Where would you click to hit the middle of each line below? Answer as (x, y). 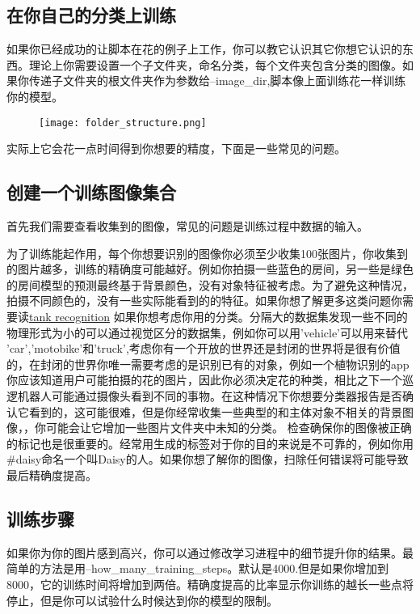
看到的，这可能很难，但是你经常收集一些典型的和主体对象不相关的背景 (215, 411)
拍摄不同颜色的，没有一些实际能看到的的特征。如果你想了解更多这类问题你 (204, 301)
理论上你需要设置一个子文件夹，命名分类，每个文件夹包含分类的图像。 (215, 64)
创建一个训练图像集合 (91, 192)
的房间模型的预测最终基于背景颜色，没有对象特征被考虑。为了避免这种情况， (210, 284)
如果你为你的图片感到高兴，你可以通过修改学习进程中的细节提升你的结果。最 (210, 552)
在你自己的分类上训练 (91, 15)
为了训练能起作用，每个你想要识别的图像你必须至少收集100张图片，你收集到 (207, 253)
